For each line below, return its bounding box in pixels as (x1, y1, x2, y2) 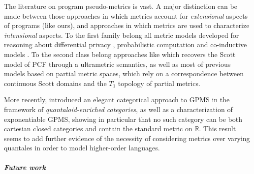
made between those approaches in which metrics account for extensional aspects (4, 10, 248, 21)
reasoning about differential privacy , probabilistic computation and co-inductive (4, 39, 247, 50)
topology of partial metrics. (118, 78, 200, 88)
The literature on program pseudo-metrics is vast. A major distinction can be (4, 1, 237, 11)
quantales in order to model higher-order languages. (4, 143, 160, 153)
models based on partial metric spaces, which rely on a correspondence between (4, 68, 244, 79)
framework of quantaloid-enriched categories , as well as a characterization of (4, 104, 233, 114)
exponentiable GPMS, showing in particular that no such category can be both (4, 114, 243, 124)
